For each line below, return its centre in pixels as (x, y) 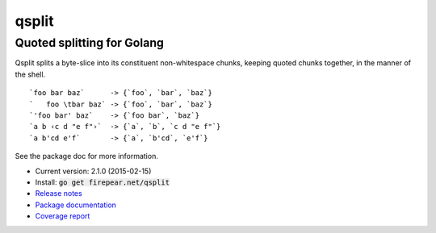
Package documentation (76, 205)
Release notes (59, 193)
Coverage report (63, 216)
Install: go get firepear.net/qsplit (102, 182)
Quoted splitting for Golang (90, 43)
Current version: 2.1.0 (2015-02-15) (93, 171)
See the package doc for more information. (87, 156)
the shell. (30, 74)
